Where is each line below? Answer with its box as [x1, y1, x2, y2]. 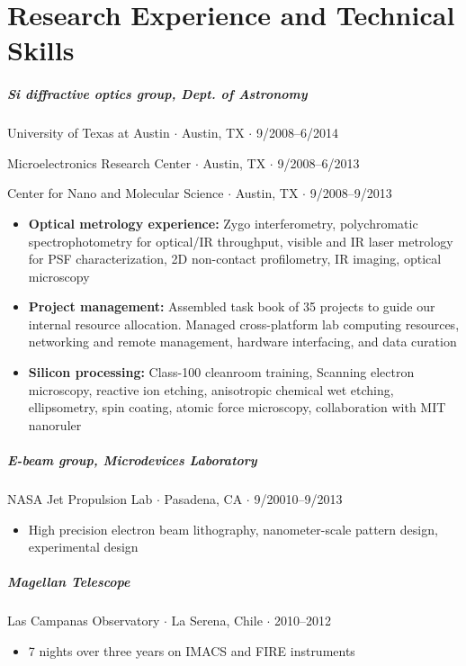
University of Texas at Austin [7, 123, 170, 142]
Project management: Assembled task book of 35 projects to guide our [28, 297, 435, 316]
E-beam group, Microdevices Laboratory [7, 451, 257, 470]
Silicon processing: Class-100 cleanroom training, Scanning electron [28, 363, 415, 382]
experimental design [28, 537, 139, 556]
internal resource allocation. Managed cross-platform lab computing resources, [28, 314, 460, 333]
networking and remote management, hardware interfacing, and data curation [28, 332, 457, 351]
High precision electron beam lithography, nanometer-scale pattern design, [28, 519, 438, 538]
